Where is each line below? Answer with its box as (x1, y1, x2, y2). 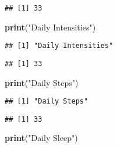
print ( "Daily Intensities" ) (5, 20, 96, 33)
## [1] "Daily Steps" (5, 97, 88, 106)
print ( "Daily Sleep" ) (5, 132, 78, 144)
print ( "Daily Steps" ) (5, 76, 79, 88)
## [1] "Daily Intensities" (5, 42, 114, 50)
